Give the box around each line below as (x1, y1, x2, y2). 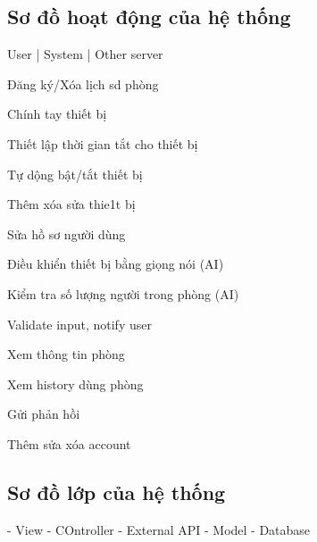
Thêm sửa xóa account (7, 434, 131, 453)
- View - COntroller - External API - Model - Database (7, 520, 311, 538)
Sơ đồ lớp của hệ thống (7, 478, 226, 505)
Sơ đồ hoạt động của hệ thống (7, 3, 291, 30)
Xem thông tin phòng (7, 345, 125, 363)
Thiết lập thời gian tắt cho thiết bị (7, 134, 198, 153)
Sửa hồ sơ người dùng (7, 224, 126, 243)
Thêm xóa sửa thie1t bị (7, 195, 136, 213)
